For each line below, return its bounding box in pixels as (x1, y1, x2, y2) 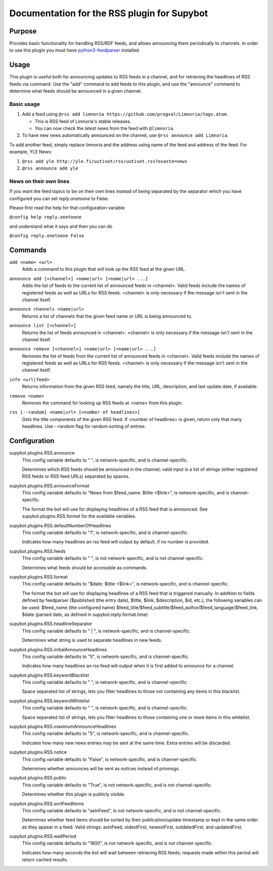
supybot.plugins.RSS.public (9, 775, 67, 781)
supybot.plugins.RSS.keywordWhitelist (9, 697, 90, 703)
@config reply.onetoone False (9, 233, 84, 239)
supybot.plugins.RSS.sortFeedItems (9, 800, 84, 807)
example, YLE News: (9, 149, 53, 155)
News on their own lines (9, 178, 70, 185)
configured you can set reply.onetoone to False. (9, 195, 109, 201)
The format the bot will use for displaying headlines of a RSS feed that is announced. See (22, 506, 208, 512)
